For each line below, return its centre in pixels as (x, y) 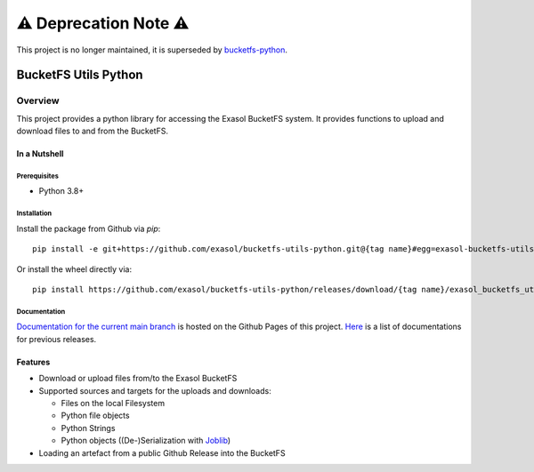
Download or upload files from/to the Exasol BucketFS (138, 379)
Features (33, 362)
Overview (38, 100)
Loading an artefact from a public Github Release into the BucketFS (162, 452)
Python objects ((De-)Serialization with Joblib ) (146, 441)
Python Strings (88, 428)
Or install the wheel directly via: (74, 269)
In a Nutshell (40, 154)
